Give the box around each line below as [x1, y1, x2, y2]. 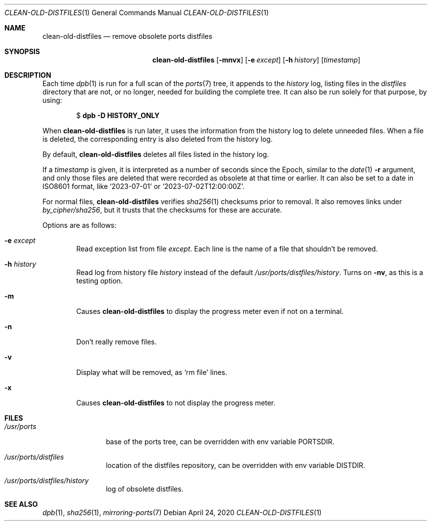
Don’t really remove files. [76, 338, 157, 346]
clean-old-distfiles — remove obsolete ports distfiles [42, 32, 212, 40]
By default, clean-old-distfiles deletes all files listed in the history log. [42, 150, 269, 158]
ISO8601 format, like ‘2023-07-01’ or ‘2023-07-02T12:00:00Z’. [42, 182, 245, 190]
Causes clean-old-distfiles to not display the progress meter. [76, 399, 276, 407]
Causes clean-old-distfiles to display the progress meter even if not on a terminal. [76, 307, 344, 315]
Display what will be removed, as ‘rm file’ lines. [76, 368, 228, 376]
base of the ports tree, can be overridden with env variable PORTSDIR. [106, 437, 335, 446]
